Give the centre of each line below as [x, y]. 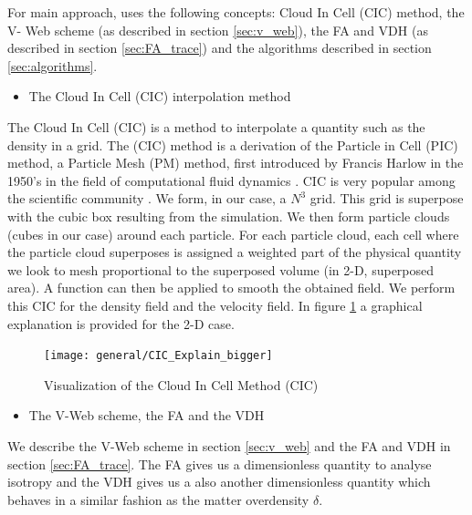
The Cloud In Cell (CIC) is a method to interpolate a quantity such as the [216, 126]
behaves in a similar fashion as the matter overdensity [158, 499]
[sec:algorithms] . [52, 65]
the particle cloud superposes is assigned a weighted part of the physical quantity [235, 252]
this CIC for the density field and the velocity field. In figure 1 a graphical [215, 305]
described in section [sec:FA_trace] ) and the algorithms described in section [220, 48]
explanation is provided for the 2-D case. [121, 323]
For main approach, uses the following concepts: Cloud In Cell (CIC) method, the [236, 12]
